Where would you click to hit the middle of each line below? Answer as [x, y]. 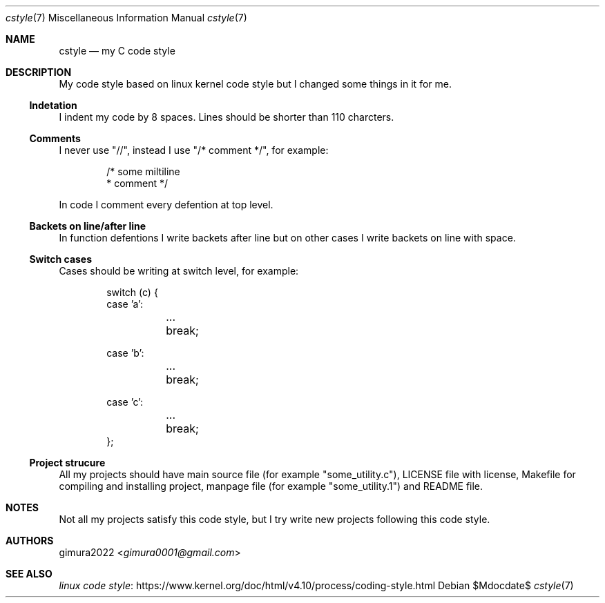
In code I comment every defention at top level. [166, 205]
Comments [55, 138]
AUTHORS [30, 541]
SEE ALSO [29, 574]
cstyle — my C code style [117, 51]
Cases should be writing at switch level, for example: [179, 271]
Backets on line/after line [88, 226]
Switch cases [61, 259]
